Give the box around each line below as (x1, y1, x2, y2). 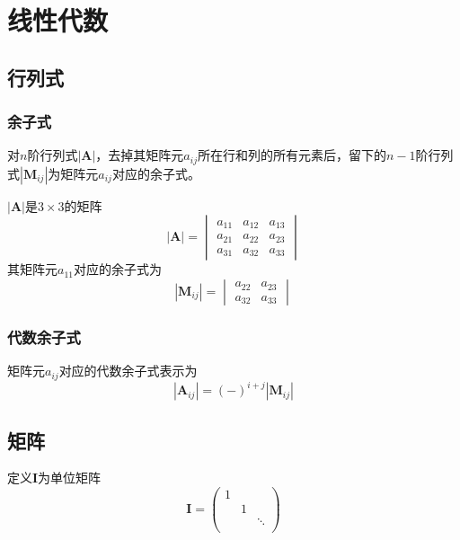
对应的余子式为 (73, 260, 162, 279)
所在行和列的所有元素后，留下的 (197, 146, 386, 164)
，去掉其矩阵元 (95, 146, 184, 164)
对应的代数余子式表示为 (58, 361, 198, 380)
